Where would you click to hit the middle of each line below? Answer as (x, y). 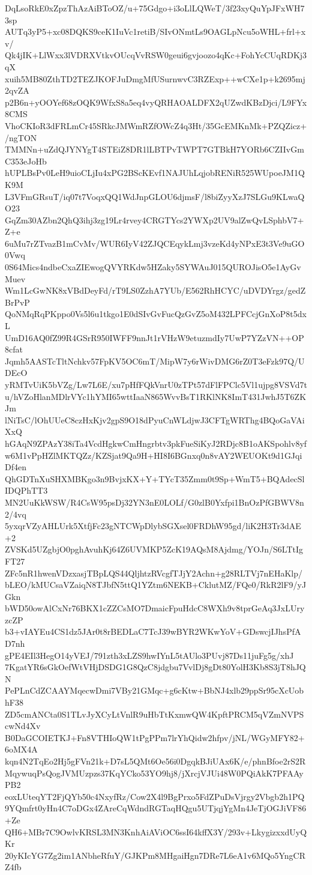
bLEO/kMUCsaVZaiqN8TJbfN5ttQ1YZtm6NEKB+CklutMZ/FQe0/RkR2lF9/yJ (156, 585)
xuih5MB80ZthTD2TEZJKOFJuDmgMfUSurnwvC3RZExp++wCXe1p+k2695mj (155, 78)
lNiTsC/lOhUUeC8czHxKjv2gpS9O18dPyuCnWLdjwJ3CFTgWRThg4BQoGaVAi (155, 419)
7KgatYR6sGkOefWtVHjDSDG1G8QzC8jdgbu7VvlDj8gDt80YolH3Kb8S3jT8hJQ (155, 667)
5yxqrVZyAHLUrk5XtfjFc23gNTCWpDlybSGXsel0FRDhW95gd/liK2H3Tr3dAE (153, 526)
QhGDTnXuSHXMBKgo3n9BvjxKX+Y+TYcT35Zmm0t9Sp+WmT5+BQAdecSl (155, 478)
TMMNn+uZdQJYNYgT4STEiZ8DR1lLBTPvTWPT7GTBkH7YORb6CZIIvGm (154, 149)
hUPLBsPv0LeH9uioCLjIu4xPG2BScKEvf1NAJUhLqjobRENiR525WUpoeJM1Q (155, 173)
